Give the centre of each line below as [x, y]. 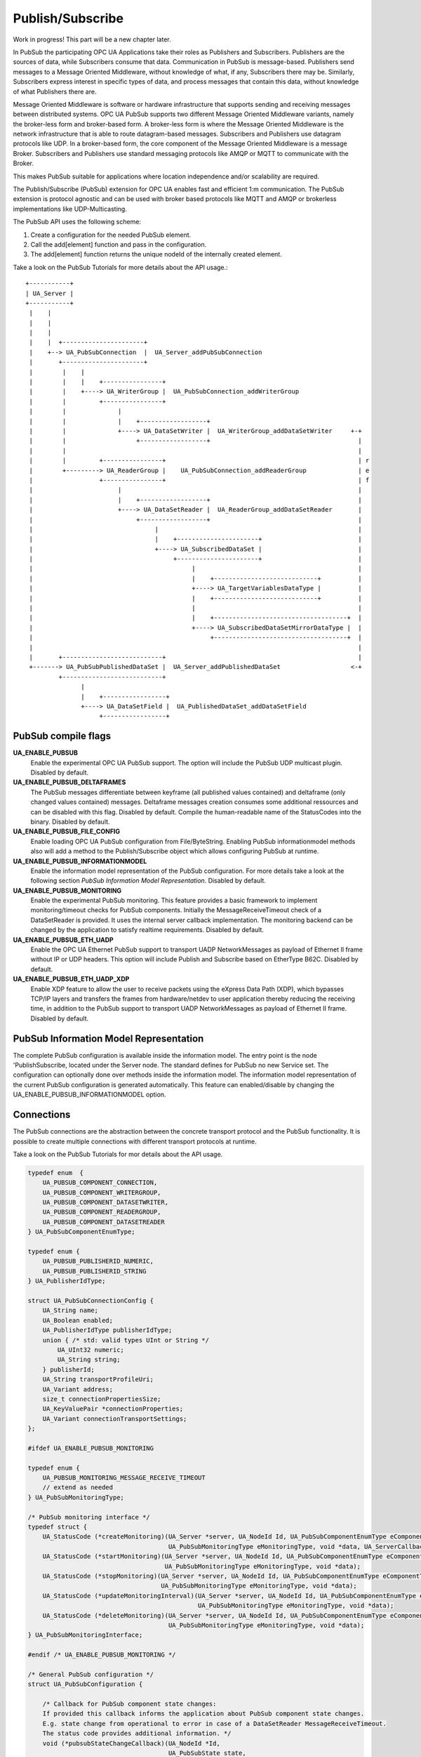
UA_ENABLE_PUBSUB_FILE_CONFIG [67, 831]
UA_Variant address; [78, 1389]
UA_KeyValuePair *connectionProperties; [113, 1409]
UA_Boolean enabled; [78, 1320]
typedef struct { [58, 1526]
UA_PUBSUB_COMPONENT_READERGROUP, [102, 1212]
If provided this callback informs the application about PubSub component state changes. [203, 1714]
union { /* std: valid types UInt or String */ [126, 1340]
